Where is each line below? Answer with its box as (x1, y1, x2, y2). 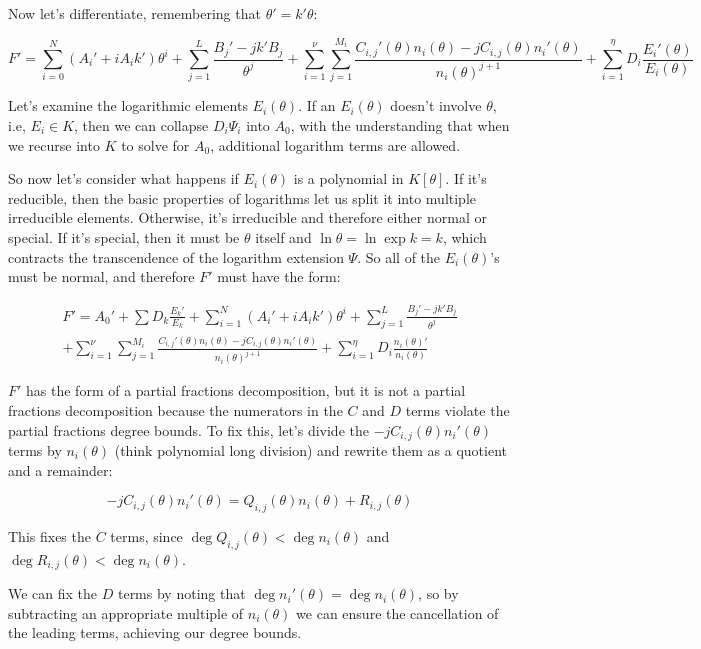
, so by (418, 583, 459, 604)
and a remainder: (8, 459, 113, 480)
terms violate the (405, 399, 510, 420)
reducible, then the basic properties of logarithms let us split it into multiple (8, 187, 477, 208)
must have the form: (217, 266, 341, 287)
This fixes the (8, 525, 91, 546)
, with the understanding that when (290, 114, 510, 135)
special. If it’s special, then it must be (8, 226, 240, 247)
